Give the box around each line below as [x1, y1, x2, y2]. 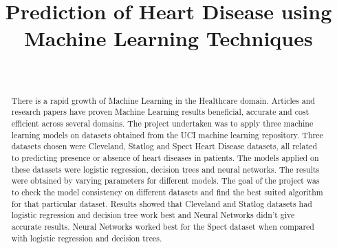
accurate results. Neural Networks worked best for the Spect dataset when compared [11, 220, 314, 232]
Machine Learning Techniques [24, 24, 313, 52]
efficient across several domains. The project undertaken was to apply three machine [11, 118, 314, 129]
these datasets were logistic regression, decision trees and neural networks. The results [11, 163, 320, 175]
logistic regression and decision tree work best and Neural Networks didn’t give [11, 209, 295, 221]
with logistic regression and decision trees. [11, 232, 162, 243]
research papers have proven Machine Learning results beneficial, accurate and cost [11, 106, 309, 118]
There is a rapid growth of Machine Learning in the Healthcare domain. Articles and [11, 94, 315, 106]
